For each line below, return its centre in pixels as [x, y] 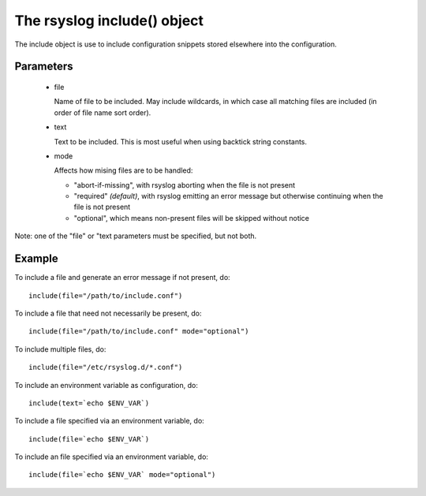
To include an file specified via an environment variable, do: [112, 457]
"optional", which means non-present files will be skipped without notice [192, 218]
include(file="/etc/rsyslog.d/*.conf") [106, 367]
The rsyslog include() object [109, 21]
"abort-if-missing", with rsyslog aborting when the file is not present [185, 185]
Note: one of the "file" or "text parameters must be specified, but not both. [136, 236]
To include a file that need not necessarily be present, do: [108, 313]
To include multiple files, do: [60, 349]
